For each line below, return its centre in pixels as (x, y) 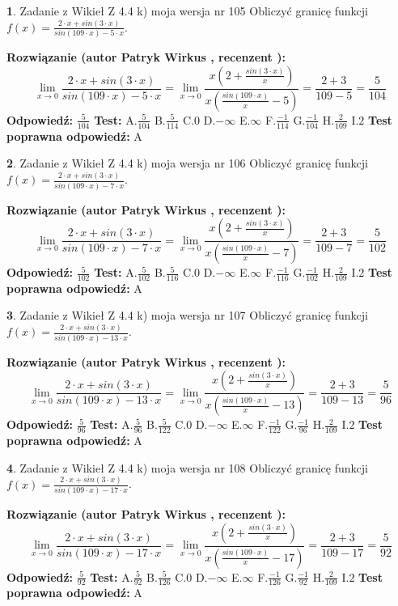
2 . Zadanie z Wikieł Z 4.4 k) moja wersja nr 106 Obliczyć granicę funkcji (187, 163)
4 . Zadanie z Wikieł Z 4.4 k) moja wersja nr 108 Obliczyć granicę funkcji (187, 467)
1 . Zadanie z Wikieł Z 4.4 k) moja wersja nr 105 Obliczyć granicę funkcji (187, 11)
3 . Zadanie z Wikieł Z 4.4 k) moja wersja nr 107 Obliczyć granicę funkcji (187, 315)
